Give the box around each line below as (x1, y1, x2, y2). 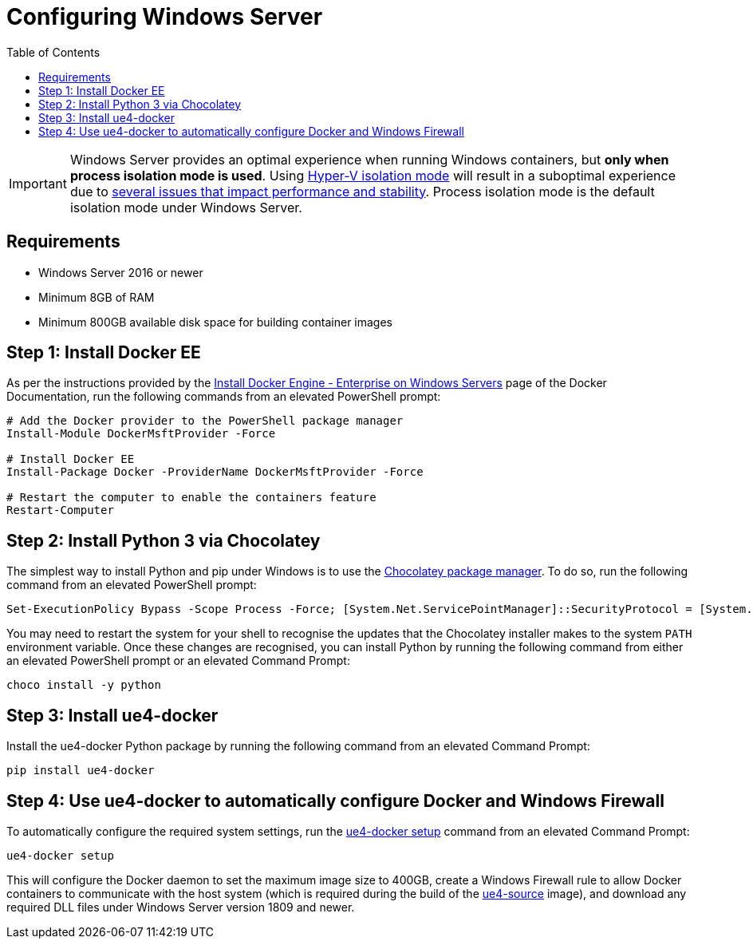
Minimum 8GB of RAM (38, 290, 155, 304)
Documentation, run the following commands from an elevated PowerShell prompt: (6, 389, 441, 404)
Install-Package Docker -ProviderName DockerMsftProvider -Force (6, 465, 424, 479)
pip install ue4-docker (6, 764, 155, 777)
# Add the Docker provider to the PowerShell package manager (6, 414, 404, 428)
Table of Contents (6, 45, 101, 59)
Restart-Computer (6, 504, 114, 517)
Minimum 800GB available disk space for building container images (38, 314, 392, 329)
